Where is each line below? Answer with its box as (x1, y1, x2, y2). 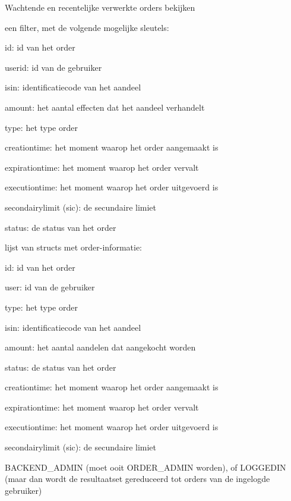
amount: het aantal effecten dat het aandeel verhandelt (5, 101, 205, 113)
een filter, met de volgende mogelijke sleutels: (5, 21, 169, 33)
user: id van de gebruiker (5, 281, 95, 293)
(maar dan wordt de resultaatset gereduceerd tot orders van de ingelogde (5, 472, 270, 485)
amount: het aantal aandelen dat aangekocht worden (5, 341, 196, 353)
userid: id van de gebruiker (5, 61, 102, 73)
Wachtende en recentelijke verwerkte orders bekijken (5, 1, 195, 13)
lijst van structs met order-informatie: (5, 241, 142, 253)
